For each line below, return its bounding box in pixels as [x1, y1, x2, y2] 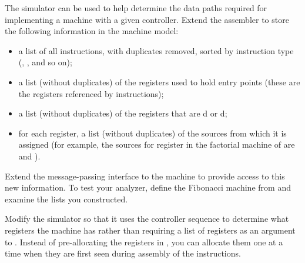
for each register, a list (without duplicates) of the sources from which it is [18, 126, 287, 139]
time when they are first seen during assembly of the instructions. [5, 247, 241, 259]
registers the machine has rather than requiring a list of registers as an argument [5, 224, 296, 236]
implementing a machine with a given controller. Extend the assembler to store [5, 13, 289, 25]
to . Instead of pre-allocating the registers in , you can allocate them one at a [5, 235, 283, 248]
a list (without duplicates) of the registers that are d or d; [18, 107, 227, 119]
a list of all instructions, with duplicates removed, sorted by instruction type [18, 44, 294, 56]
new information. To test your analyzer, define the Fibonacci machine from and [5, 181, 291, 194]
